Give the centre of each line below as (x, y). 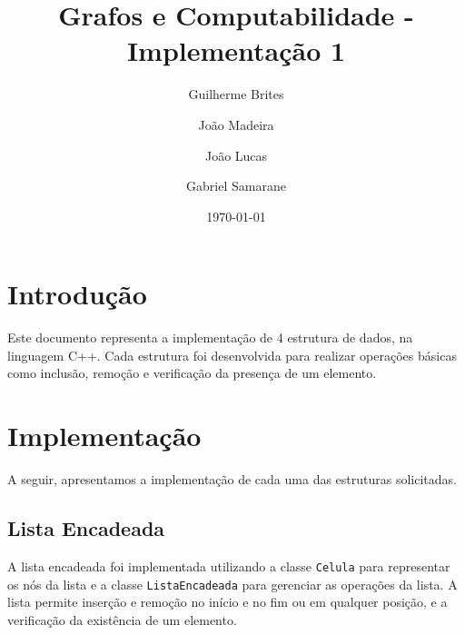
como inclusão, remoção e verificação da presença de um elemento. (192, 373)
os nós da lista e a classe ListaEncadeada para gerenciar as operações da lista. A (232, 584)
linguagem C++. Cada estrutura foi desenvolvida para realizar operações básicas (232, 355)
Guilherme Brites (236, 94)
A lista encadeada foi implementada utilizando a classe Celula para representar (229, 566)
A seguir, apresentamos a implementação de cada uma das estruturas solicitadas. (232, 479)
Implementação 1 (236, 50)
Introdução (77, 294)
